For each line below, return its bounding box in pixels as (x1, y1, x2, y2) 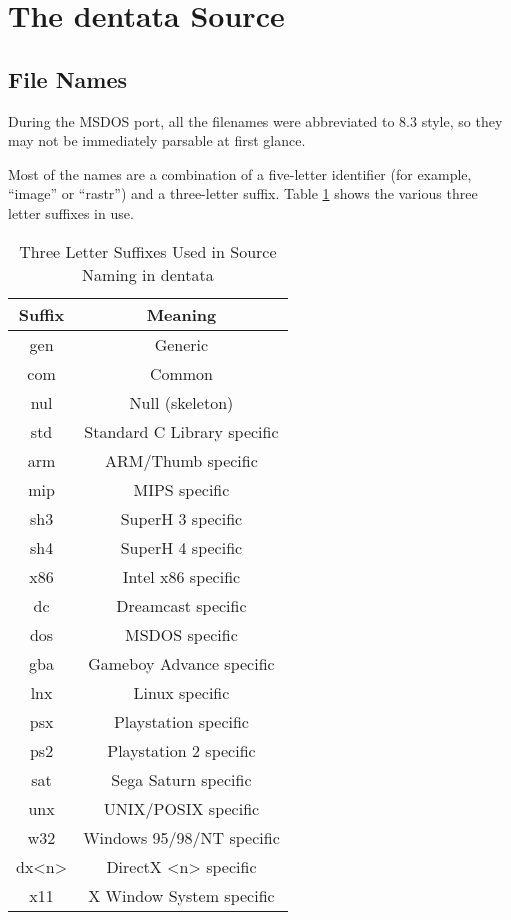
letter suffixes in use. (8, 202, 134, 223)
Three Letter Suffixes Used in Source (19, 239, 277, 263)
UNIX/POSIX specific (103, 796, 260, 820)
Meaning (146, 302, 217, 326)
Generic (154, 332, 209, 356)
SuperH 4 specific (120, 535, 243, 559)
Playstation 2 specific (107, 738, 256, 762)
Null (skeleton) (129, 390, 234, 414)
